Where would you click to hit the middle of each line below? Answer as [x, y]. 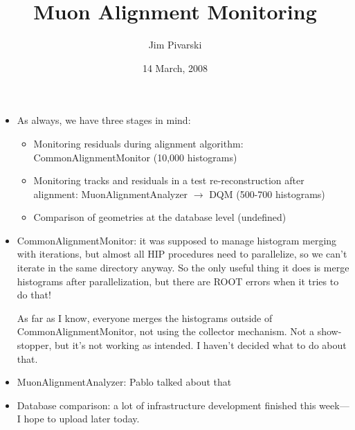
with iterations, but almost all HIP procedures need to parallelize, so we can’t [182, 254]
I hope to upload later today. [78, 419]
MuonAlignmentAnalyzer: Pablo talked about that [124, 382]
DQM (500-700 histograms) [267, 194]
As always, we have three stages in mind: [104, 120]
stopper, [34, 345]
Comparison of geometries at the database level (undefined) [160, 217]
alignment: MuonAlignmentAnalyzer [111, 194]
